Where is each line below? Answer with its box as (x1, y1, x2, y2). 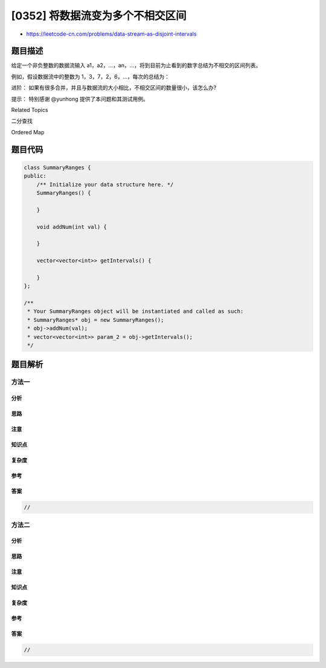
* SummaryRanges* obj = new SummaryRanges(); (27, 316, 164, 323)
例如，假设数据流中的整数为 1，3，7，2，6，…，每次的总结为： (11, 73, 170, 80)
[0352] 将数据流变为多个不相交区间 (11, 9, 187, 22)
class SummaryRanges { (24, 164, 91, 171)
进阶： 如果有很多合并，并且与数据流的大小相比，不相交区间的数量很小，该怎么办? (11, 84, 217, 91)
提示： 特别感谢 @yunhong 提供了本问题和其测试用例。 (11, 95, 149, 102)
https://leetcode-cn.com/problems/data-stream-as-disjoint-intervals (26, 30, 197, 38)
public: (24, 172, 46, 180)
